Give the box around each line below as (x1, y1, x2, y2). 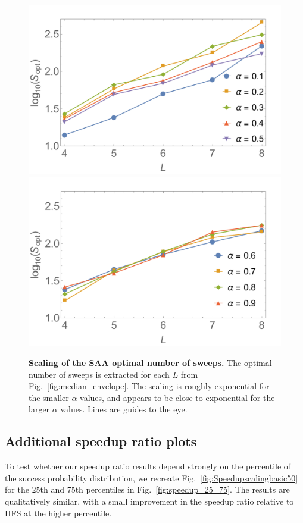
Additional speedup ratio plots (5, 432, 197, 450)
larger (29, 403, 50, 415)
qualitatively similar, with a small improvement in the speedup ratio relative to (5, 495, 294, 508)
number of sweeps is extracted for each (29, 368, 170, 380)
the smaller (29, 391, 69, 403)
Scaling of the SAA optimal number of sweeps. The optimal (29, 356, 272, 369)
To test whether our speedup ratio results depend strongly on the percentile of (5, 460, 291, 472)
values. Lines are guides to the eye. (60, 403, 188, 415)
